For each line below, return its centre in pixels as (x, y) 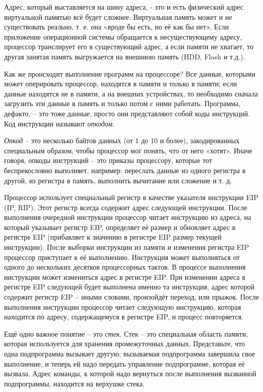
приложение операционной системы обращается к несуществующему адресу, (123, 36)
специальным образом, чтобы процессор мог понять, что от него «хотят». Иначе (128, 150)
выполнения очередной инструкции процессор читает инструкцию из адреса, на (128, 217)
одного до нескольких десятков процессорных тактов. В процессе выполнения (125, 267)
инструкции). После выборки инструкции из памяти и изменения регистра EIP (127, 247)
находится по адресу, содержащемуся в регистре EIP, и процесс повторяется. (124, 317)
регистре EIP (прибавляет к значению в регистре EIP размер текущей (113, 237)
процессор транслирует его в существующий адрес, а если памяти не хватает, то (129, 46)
